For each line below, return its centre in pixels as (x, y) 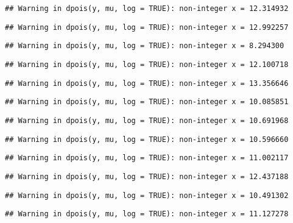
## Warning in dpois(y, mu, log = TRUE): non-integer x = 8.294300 (145, 46)
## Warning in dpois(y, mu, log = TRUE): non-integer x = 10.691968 (147, 120)
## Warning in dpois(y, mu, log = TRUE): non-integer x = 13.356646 (147, 83)
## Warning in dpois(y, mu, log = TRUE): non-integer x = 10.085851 (147, 102)
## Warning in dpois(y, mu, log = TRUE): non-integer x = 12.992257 (147, 27)
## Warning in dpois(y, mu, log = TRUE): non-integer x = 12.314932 (147, 9)
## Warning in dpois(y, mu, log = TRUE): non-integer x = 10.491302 (147, 195)
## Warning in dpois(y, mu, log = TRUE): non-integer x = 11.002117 (147, 158)
